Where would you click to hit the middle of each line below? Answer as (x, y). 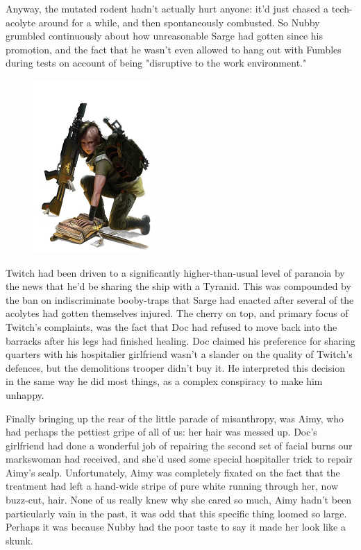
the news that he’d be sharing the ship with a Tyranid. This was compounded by (178, 286)
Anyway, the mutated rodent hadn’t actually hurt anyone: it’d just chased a (167, 8)
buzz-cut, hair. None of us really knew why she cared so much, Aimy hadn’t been (179, 500)
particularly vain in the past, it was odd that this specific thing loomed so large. (176, 513)
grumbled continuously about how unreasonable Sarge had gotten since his (165, 36)
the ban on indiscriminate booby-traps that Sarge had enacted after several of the (180, 299)
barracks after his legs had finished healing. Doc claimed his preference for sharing (180, 340)
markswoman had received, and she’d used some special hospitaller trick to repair (179, 459)
